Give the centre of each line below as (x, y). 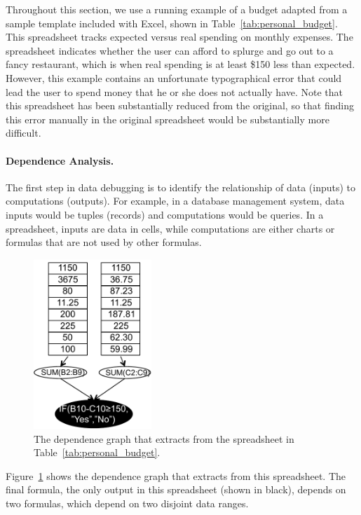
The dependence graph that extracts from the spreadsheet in (164, 438)
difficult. (23, 133)
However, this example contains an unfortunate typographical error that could (174, 77)
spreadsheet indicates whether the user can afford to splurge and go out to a (170, 50)
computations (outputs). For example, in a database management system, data (175, 201)
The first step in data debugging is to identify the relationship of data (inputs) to (181, 187)
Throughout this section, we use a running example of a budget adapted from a (177, 9)
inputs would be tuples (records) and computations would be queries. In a (165, 214)
